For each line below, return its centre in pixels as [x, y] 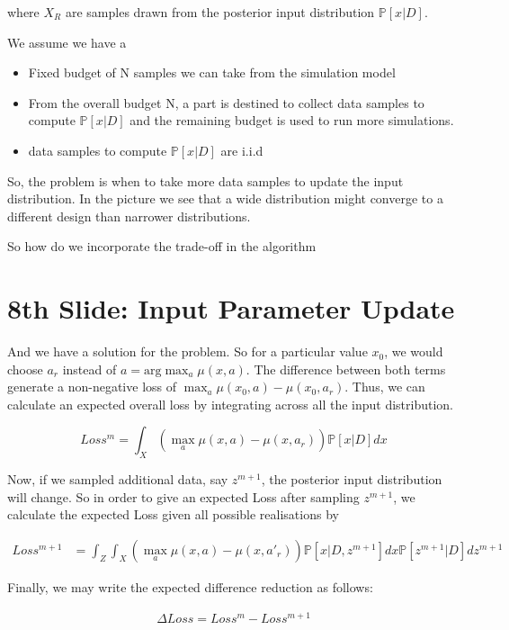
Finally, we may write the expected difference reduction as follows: [190, 587]
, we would [414, 351]
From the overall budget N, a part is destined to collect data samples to [226, 102]
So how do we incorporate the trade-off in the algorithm [162, 246]
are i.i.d [242, 150]
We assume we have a [67, 42]
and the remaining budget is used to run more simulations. [292, 120]
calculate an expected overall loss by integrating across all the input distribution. [231, 404]
